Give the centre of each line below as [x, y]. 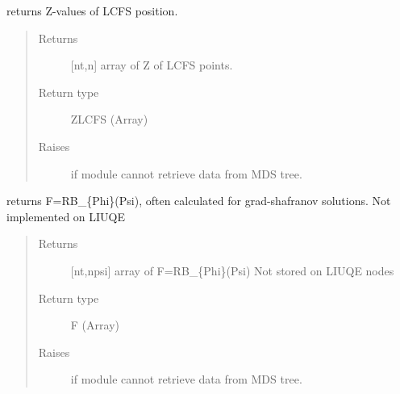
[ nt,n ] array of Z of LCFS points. [152, 65]
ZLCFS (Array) [109, 119]
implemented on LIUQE [66, 216]
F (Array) [95, 325]
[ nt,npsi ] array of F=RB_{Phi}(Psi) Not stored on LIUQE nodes [232, 270]
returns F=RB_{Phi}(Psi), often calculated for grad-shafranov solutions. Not [199, 201]
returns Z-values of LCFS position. [92, 10]
